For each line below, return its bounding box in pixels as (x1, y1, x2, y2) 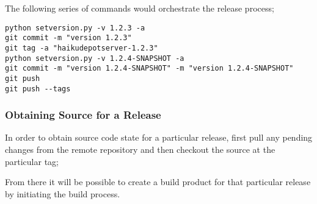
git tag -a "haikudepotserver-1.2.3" (5, 43, 158, 52)
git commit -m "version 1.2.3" (5, 33, 132, 43)
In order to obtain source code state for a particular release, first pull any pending (5, 131, 313, 144)
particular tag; (5, 155, 59, 167)
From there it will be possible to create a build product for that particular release (5, 175, 311, 188)
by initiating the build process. (5, 187, 120, 200)
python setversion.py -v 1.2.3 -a (5, 23, 145, 32)
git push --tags (5, 84, 71, 93)
